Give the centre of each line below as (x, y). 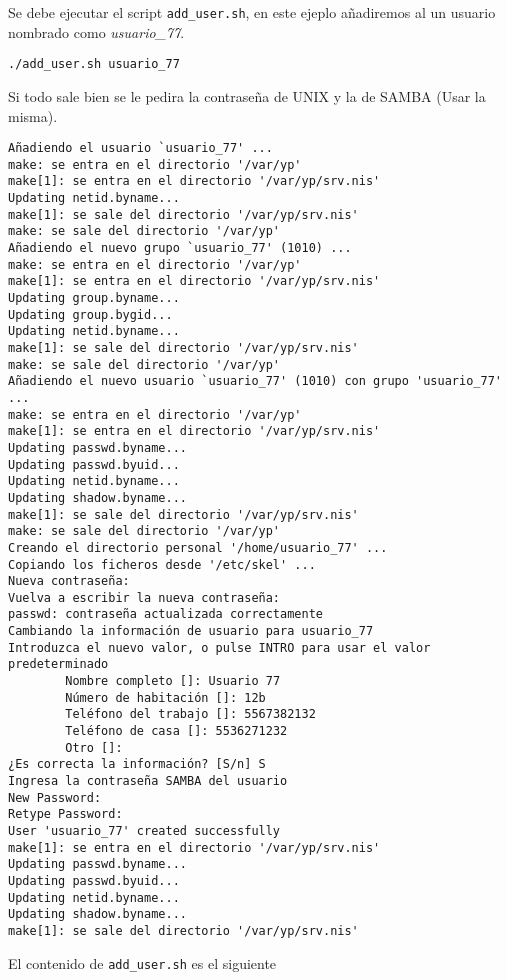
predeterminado (58, 664)
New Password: (55, 797)
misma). (33, 115)
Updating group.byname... (94, 298)
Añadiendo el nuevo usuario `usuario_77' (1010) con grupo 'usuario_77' (255, 381)
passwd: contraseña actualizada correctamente (165, 614)
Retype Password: (65, 814)
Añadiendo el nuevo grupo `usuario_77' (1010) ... (180, 248)
